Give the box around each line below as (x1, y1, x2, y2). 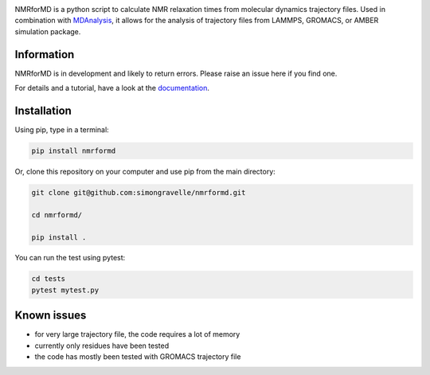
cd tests (31, 275, 66, 283)
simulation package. (14, 26, 81, 36)
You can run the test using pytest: (14, 253, 126, 263)
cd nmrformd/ (31, 210, 83, 219)
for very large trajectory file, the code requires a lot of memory (34, 330, 240, 339)
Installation (14, 104, 72, 117)
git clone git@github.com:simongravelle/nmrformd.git (31, 188, 246, 197)
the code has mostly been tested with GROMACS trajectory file (34, 352, 241, 361)
